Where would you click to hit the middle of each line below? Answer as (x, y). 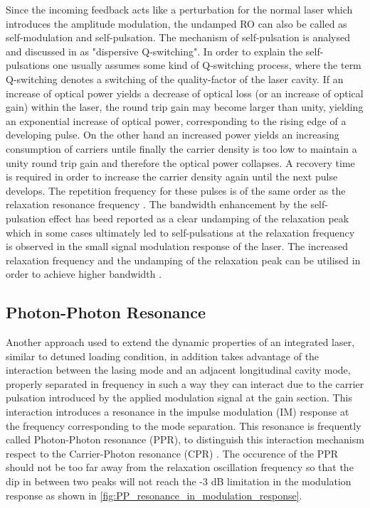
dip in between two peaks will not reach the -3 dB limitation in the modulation (179, 481)
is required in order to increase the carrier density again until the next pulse (172, 177)
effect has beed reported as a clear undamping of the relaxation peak (199, 218)
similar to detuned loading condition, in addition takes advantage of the (163, 356)
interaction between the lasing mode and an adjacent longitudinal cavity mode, (178, 370)
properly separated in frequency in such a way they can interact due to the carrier (185, 383)
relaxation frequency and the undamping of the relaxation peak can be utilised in (183, 260)
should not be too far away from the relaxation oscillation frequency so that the (180, 467)
